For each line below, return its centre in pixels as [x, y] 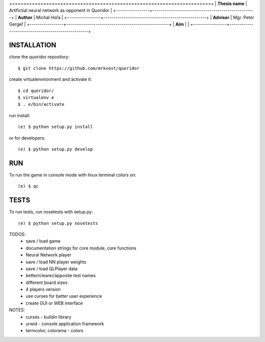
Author [25, 17]
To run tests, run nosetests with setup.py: [51, 212]
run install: [20, 115]
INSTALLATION [33, 45]
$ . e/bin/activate [41, 104]
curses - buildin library [49, 317]
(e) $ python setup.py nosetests [58, 223]
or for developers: [27, 138]
